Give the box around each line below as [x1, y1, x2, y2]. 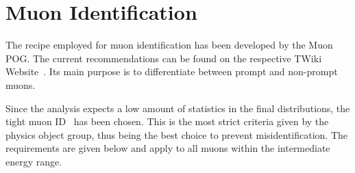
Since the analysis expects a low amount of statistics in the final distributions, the [5, 101, 350, 115]
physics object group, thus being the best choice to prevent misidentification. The [5, 127, 348, 142]
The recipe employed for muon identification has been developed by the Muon [5, 38, 333, 52]
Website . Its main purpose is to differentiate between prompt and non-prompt [5, 64, 338, 79]
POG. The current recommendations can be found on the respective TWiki [5, 51, 322, 65]
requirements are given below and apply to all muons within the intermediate [5, 141, 330, 155]
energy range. [5, 154, 62, 168]
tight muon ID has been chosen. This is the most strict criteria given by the [5, 114, 329, 129]
